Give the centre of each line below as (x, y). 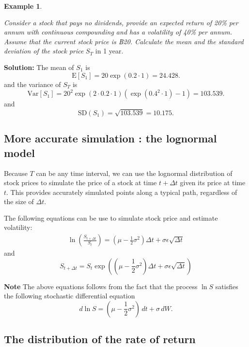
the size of (19, 201)
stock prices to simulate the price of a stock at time (80, 182)
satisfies (227, 286)
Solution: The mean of (39, 67)
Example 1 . (23, 6)
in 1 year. (109, 51)
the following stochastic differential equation (70, 296)
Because (16, 173)
